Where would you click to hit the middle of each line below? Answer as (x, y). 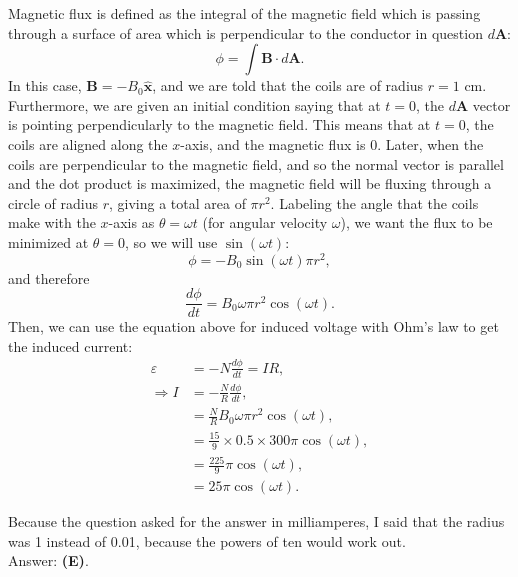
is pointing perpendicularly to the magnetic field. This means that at (219, 124)
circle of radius (53, 202)
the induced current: (70, 345)
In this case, (45, 85)
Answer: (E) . (48, 560)
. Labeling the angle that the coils (374, 202)
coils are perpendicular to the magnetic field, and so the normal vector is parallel (256, 163)
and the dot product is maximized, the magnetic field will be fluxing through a (250, 183)
